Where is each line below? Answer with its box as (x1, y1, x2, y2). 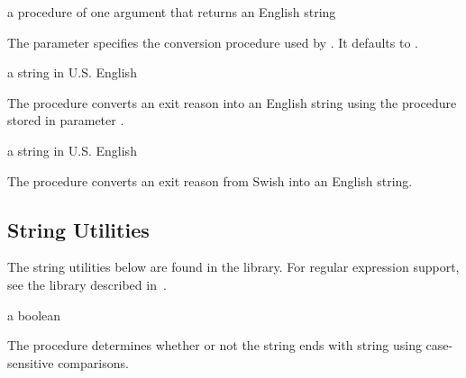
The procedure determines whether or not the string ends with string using (7, 336, 422, 355)
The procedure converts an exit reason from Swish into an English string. (7, 171, 413, 190)
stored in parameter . (7, 111, 124, 130)
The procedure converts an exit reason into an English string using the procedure (7, 93, 457, 112)
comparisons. (58, 353, 129, 372)
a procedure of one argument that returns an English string (7, 3, 336, 21)
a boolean (7, 305, 61, 324)
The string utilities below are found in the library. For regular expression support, (7, 257, 460, 276)
